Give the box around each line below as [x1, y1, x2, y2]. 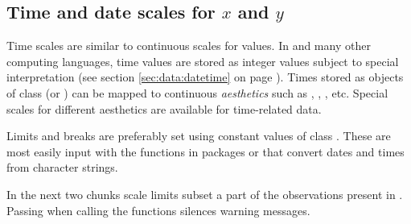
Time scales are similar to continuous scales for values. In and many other [6, 37, 371, 54]
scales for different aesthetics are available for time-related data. [6, 100, 322, 117]
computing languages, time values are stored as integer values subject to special [6, 52, 399, 69]
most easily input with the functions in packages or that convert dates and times [6, 143, 405, 160]
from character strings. [6, 159, 118, 176]
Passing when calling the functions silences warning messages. [6, 201, 310, 218]
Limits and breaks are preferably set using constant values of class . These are [6, 127, 391, 144]
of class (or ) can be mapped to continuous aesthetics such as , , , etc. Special [6, 84, 388, 101]
